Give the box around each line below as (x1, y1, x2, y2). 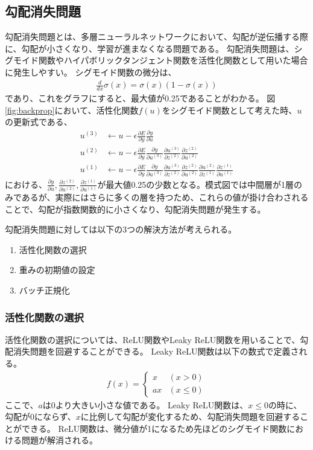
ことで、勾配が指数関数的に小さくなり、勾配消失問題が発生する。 (5, 202, 266, 215)
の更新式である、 (5, 115, 72, 128)
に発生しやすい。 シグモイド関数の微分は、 (5, 65, 177, 78)
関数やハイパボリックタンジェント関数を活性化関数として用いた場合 (38, 54, 308, 66)
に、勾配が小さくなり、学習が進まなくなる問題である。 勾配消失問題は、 (5, 42, 294, 54)
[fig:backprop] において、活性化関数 (5, 103, 139, 116)
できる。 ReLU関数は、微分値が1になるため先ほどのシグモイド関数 (21, 422, 287, 434)
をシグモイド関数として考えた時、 (162, 103, 297, 116)
